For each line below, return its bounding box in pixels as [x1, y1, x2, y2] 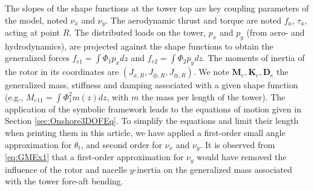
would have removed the [197, 151, 287, 163]
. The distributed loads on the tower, [69, 26, 206, 39]
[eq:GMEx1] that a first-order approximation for [5, 151, 184, 163]
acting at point [5, 26, 61, 39]
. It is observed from [200, 138, 275, 151]
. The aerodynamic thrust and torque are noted [105, 13, 281, 26]
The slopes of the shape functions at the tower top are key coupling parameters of [5, 2, 309, 14]
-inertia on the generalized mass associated [134, 163, 292, 175]
